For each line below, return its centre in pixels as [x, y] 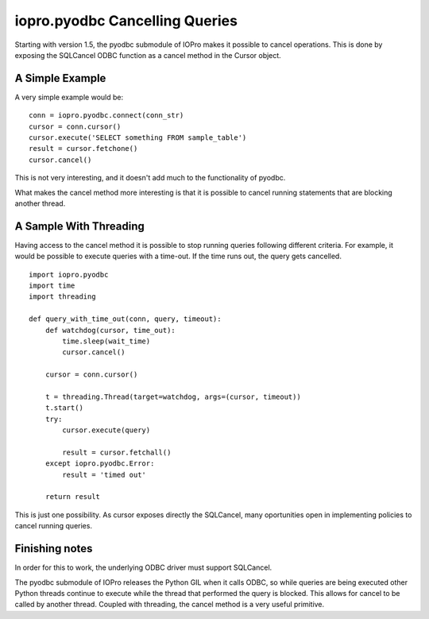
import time [52, 286]
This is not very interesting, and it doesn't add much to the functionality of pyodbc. [150, 178]
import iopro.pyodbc [69, 275]
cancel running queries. [54, 526]
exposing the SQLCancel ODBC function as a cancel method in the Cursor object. [148, 55]
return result [73, 497]
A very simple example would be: [69, 97]
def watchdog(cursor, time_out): [110, 330]
